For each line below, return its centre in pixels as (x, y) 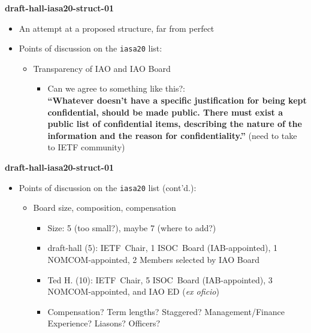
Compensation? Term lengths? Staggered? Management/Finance (166, 311)
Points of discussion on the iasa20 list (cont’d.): (108, 187)
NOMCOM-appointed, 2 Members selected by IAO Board (153, 260)
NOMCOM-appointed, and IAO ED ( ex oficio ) (133, 291)
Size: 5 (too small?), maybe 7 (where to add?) (132, 227)
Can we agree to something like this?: (116, 88)
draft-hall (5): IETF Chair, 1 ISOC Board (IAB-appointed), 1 (163, 248)
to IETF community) (86, 147)
